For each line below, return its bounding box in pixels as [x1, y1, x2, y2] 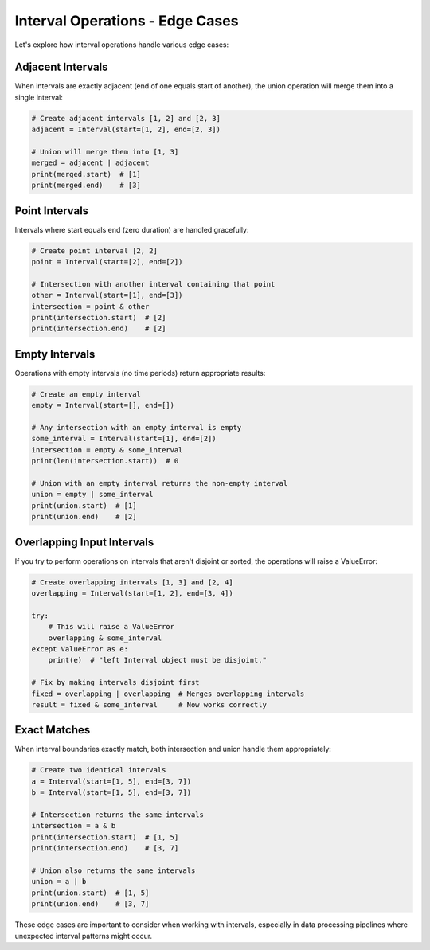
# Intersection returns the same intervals [31, 811, 205, 819]
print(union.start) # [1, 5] [31, 888, 150, 897]
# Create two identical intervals [31, 765, 166, 775]
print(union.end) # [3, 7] [31, 900, 150, 909]
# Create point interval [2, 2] [31, 246, 158, 255]
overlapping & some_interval [48, 633, 162, 643]
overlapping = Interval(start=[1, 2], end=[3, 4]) [31, 589, 234, 598]
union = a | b [31, 877, 87, 886]
